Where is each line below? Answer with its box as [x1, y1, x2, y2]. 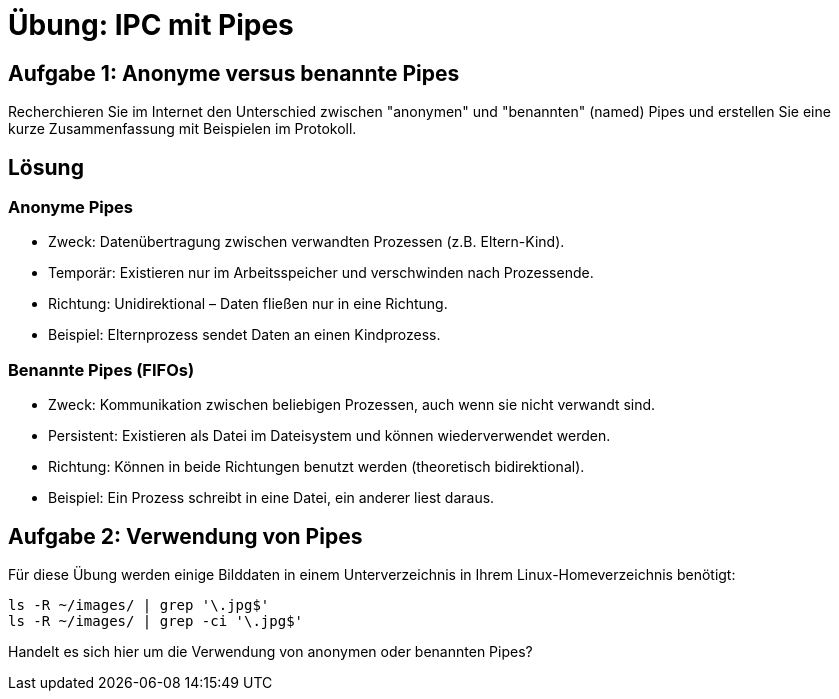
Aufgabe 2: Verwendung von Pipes [8, 523, 363, 549]
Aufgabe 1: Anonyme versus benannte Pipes [8, 60, 460, 86]
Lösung [8, 154, 84, 180]
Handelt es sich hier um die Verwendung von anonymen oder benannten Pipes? [8, 642, 533, 660]
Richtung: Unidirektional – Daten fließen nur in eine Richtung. [48, 295, 448, 313]
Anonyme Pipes [8, 197, 133, 218]
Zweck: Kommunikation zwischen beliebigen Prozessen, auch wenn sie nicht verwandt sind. [48, 396, 656, 414]
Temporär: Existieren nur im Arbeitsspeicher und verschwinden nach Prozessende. [48, 264, 594, 282]
